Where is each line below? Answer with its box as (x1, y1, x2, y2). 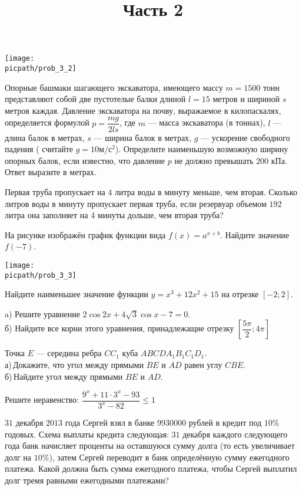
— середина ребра (36, 347, 102, 359)
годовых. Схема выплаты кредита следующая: (5, 427, 169, 440)
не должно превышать (174, 154, 254, 166)
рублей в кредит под (188, 416, 262, 429)
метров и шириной (213, 93, 280, 105)
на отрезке (221, 288, 259, 300)
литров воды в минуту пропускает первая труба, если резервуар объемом (5, 197, 267, 209)
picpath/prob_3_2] (5, 64, 77, 73)
